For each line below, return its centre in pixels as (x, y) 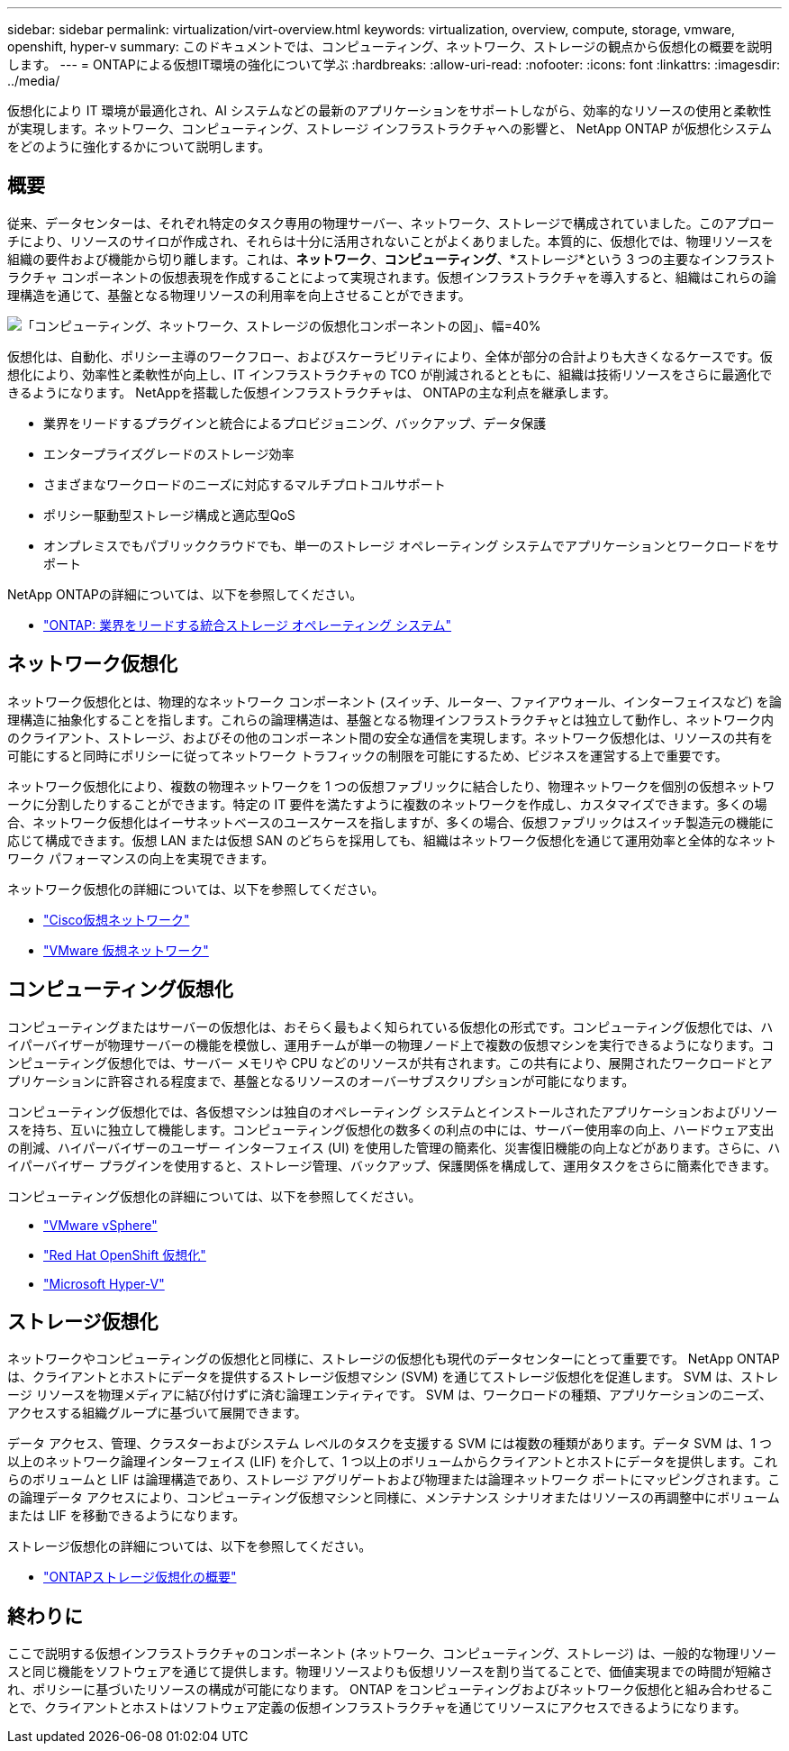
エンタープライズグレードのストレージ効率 (169, 453)
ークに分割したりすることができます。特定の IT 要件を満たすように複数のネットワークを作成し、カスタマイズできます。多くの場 (387, 804)
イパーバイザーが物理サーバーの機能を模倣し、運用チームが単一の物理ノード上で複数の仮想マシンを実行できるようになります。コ (391, 1044)
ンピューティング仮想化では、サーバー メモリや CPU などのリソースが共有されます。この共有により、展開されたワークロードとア (390, 1062)
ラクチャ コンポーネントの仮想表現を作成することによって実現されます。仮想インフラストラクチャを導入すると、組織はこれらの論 (392, 277)
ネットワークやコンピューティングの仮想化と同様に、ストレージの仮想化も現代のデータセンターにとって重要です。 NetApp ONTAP (394, 1359)
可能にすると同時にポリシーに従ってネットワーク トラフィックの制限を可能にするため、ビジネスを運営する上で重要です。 (367, 755)
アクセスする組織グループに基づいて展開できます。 (157, 1413)
